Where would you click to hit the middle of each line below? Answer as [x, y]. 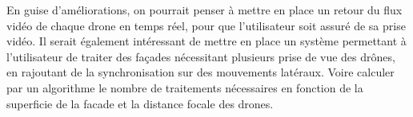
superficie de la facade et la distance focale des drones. [140, 103]
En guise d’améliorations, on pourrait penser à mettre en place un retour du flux [204, 10]
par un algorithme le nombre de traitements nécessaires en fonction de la [185, 87]
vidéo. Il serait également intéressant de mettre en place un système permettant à [206, 41]
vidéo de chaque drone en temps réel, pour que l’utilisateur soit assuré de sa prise [206, 25]
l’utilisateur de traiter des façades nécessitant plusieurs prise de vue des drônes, [201, 56]
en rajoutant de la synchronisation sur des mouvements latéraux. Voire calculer [200, 72]
